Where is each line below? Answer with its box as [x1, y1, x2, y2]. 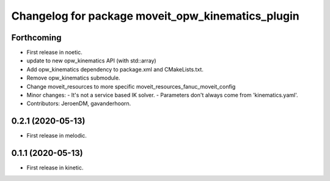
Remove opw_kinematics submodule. [26, 74, 120, 82]
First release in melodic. [26, 132, 87, 139]
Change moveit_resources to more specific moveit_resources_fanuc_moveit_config [26, 83, 236, 90]
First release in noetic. [26, 49, 82, 56]
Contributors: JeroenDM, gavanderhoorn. [26, 100, 131, 107]
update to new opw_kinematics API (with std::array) [26, 57, 156, 64]
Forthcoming [11, 32, 62, 43]
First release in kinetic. [26, 164, 84, 171]
